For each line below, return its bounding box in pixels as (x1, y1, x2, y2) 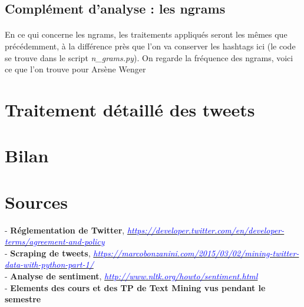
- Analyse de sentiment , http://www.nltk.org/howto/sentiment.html (5, 270, 258, 282)
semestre (5, 293, 41, 305)
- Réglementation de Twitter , (5, 223, 125, 236)
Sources (5, 189, 68, 213)
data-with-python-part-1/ (5, 258, 94, 271)
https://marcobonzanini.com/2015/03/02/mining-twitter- (93, 246, 299, 259)
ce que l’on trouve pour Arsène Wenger (5, 63, 146, 75)
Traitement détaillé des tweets (5, 97, 255, 121)
